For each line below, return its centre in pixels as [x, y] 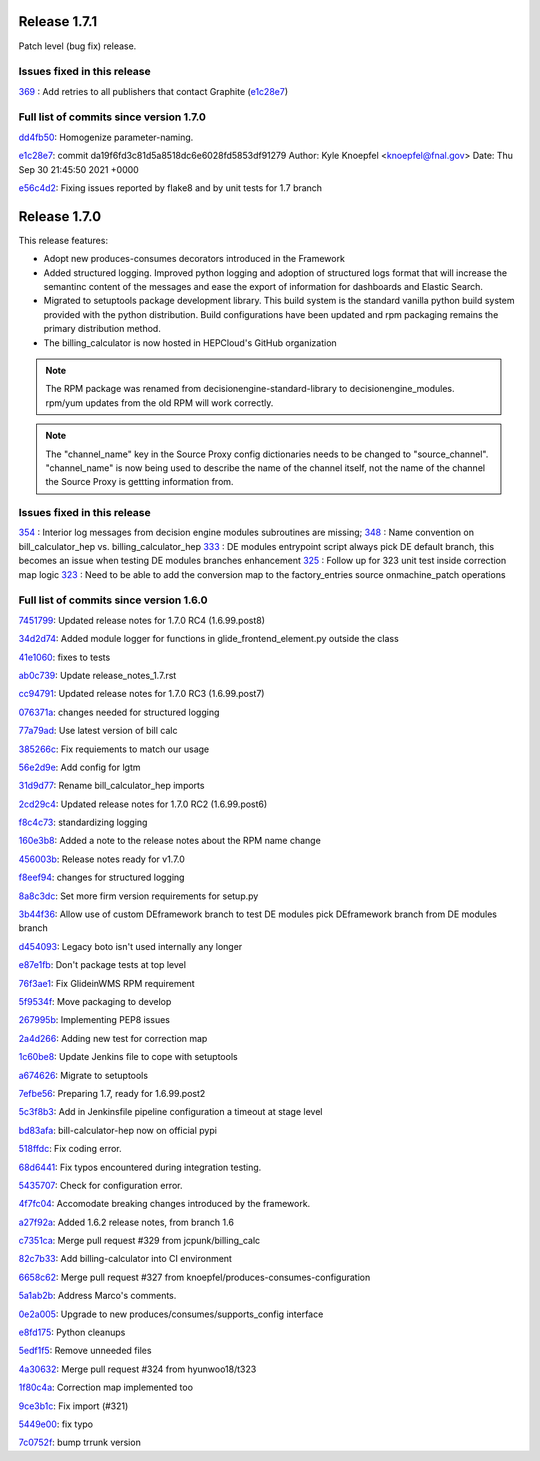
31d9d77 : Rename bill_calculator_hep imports [111, 786]
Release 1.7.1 [58, 21]
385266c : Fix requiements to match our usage [114, 749]
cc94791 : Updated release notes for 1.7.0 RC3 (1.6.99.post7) [141, 694]
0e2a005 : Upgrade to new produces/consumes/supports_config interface [171, 1314]
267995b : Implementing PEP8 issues [94, 1020]
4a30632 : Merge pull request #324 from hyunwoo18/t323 [137, 1369]
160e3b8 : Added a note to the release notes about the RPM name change [170, 841]
